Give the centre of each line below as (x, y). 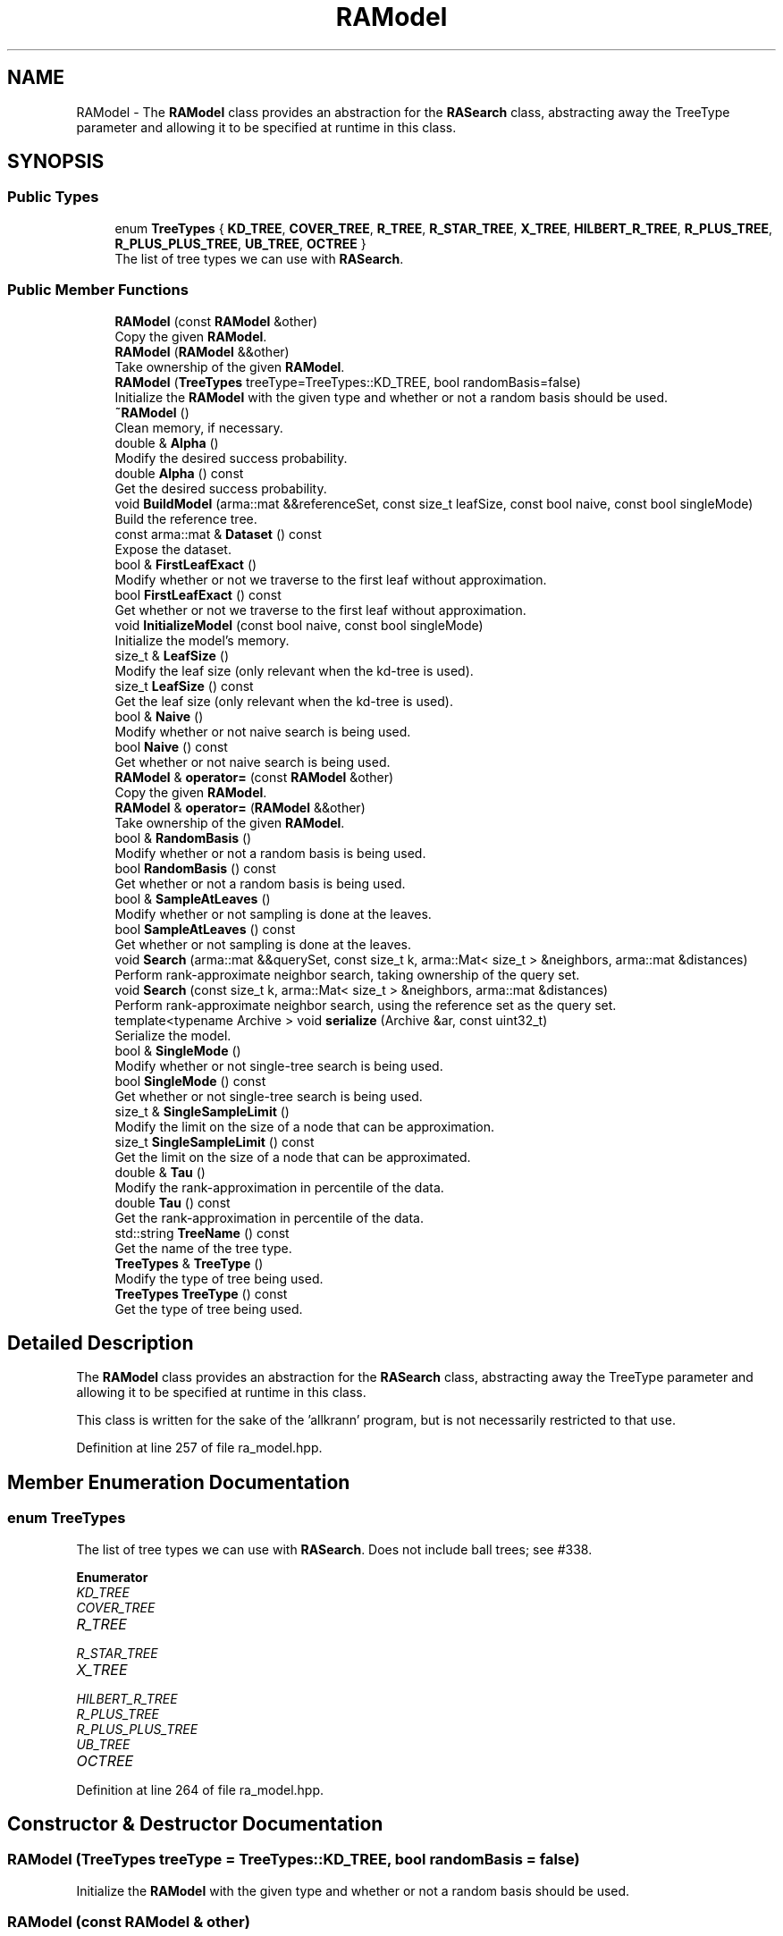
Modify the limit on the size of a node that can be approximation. (304, 1126)
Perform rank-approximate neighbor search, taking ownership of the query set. (347, 974)
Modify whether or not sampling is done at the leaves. (273, 913)
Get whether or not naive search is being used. (253, 762)
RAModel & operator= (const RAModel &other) (254, 777)
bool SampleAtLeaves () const (205, 929)
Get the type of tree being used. (209, 1309)
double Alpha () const (179, 473)
